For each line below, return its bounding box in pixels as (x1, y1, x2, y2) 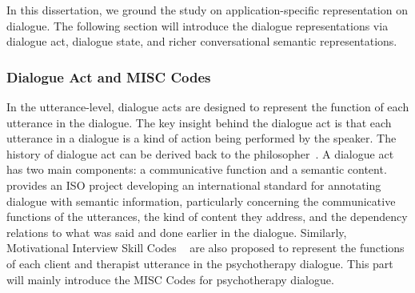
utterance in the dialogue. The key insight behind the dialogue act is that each (6, 114, 392, 130)
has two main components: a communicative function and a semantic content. (6, 161, 387, 178)
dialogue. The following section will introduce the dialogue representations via (6, 17, 389, 34)
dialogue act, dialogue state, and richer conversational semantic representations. (6, 33, 397, 50)
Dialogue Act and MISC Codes (6, 66, 211, 86)
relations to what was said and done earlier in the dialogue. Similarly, (6, 223, 347, 240)
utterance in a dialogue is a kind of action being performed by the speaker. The (6, 130, 397, 146)
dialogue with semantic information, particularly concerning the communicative (6, 192, 396, 209)
